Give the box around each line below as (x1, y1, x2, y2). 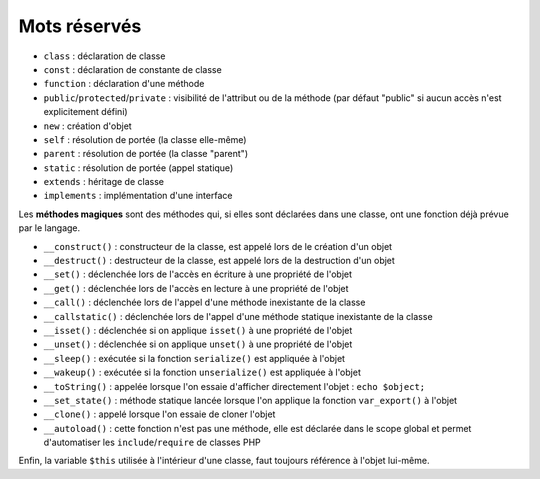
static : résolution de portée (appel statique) (43, 161, 234, 174)
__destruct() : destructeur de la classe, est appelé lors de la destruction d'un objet (43, 255, 395, 267)
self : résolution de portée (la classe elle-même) (43, 133, 247, 145)
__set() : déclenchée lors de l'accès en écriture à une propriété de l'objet (43, 268, 353, 280)
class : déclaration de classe (43, 50, 166, 62)
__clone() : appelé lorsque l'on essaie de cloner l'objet (43, 408, 276, 420)
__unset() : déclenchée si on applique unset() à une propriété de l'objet (43, 338, 353, 350)
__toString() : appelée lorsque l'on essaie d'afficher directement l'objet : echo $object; (43, 380, 425, 392)
